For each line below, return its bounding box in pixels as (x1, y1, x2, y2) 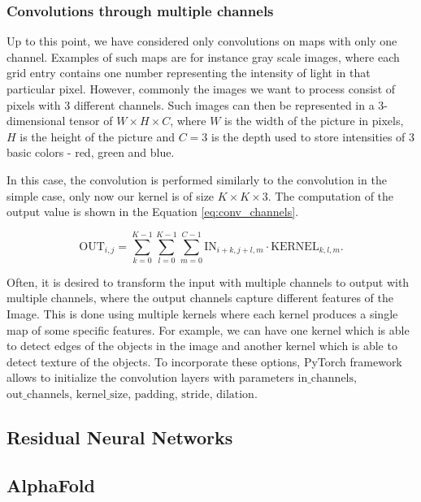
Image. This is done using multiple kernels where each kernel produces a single (7, 305, 398, 322)
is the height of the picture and (20, 128, 175, 145)
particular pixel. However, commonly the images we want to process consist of (7, 80, 396, 97)
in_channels (297, 373, 354, 385)
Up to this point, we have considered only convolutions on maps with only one (7, 32, 397, 50)
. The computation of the (267, 187, 394, 204)
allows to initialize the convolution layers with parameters (7, 369, 294, 386)
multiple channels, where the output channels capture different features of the (7, 289, 393, 306)
